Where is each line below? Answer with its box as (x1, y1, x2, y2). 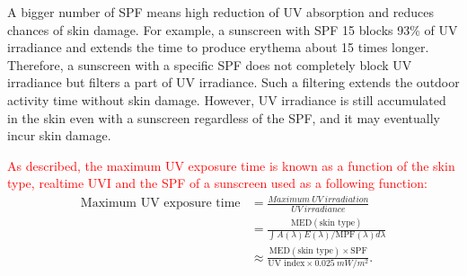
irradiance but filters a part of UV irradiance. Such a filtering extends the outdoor (7, 73, 460, 92)
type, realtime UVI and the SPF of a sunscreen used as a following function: (7, 174, 427, 192)
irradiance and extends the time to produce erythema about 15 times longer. (7, 38, 429, 57)
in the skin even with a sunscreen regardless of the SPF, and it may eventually (7, 108, 440, 127)
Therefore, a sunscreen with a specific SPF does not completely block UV (7, 55, 412, 74)
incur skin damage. (7, 126, 111, 145)
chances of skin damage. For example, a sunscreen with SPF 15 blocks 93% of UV (7, 20, 458, 39)
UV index (268, 259, 305, 269)
